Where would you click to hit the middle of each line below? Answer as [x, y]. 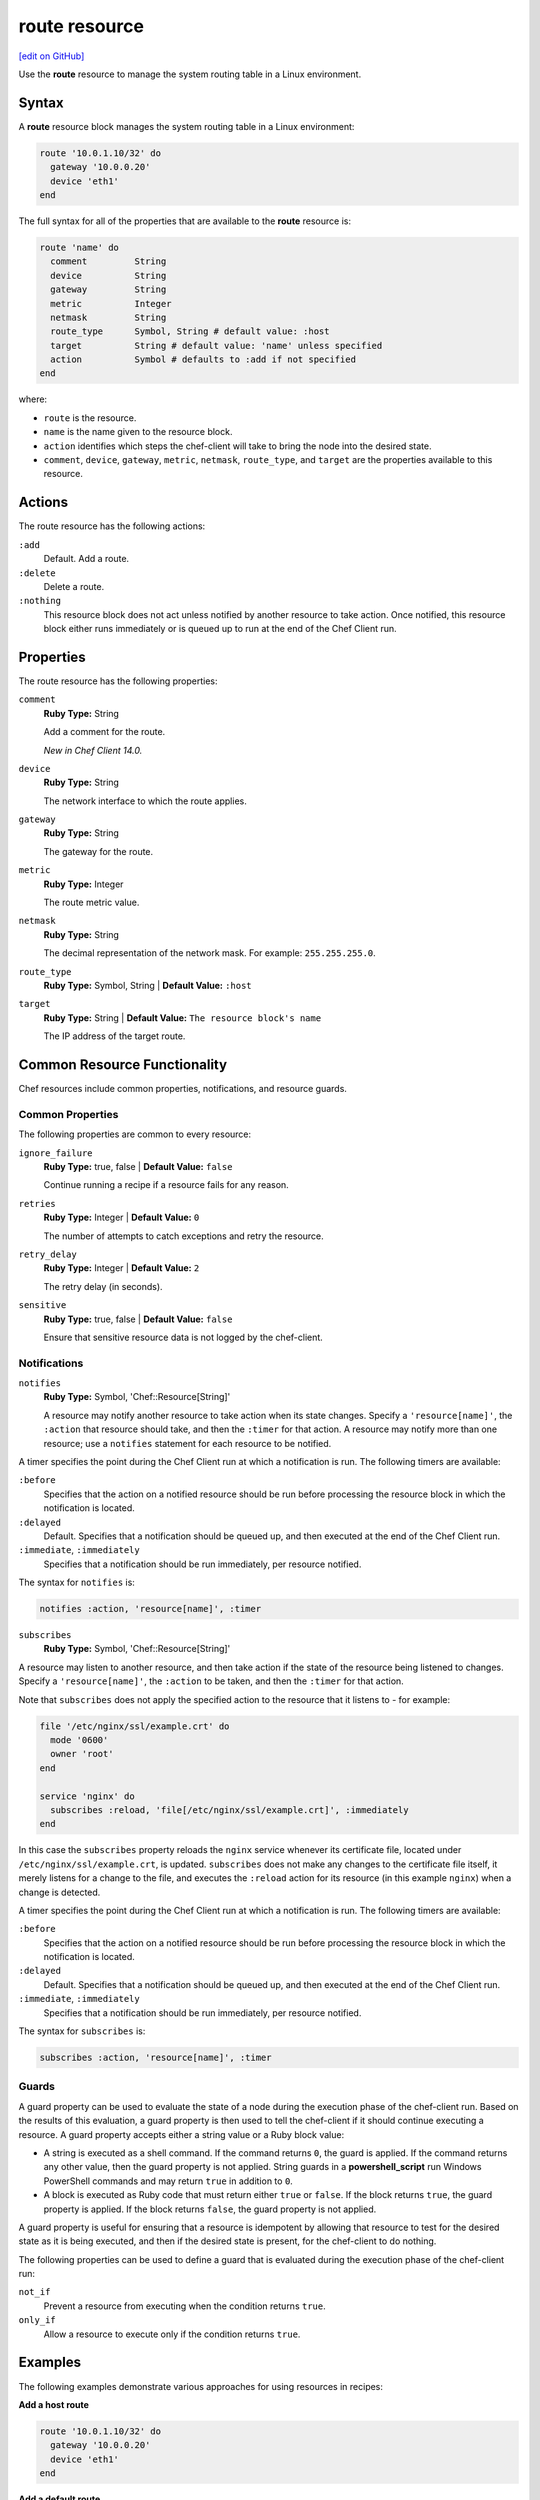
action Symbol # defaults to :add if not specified [203, 359]
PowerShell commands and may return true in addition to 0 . [168, 2181]
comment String [108, 261]
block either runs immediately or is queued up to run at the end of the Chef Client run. [220, 629]
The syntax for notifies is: [76, 1582]
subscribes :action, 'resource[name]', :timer [155, 2058]
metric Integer [111, 303]
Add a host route [54, 2404]
